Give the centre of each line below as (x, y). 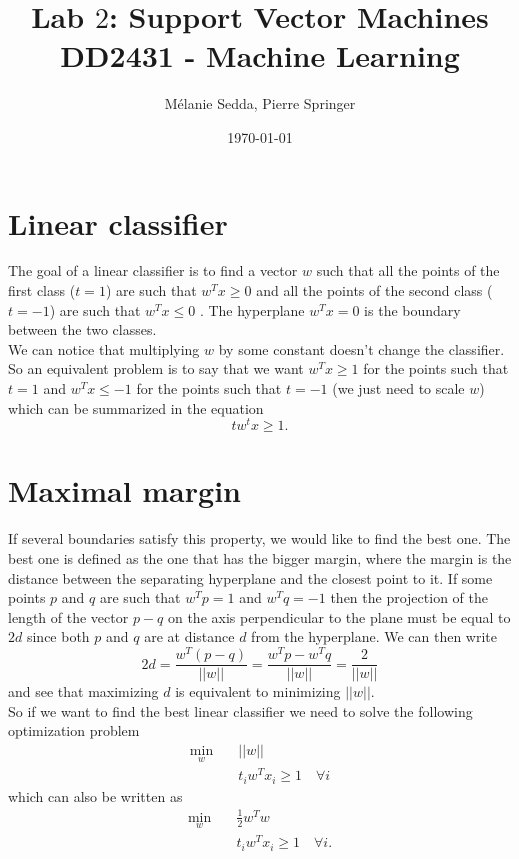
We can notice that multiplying (104, 348)
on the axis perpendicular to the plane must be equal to (339, 616)
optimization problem (74, 730)
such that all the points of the (408, 270)
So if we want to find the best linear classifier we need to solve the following (240, 710)
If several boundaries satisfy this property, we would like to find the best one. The (259, 538)
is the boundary (412, 309)
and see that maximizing (83, 691)
